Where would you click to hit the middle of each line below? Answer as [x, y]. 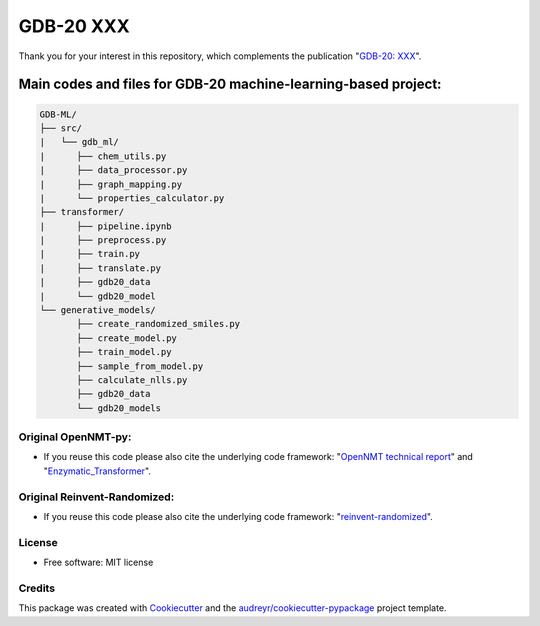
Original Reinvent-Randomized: [96, 497]
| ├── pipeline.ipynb [105, 226]
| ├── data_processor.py [113, 170]
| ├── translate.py [100, 268]
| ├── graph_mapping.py [111, 184]
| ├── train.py [89, 254]
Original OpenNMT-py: [75, 437]
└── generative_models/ [98, 310]
